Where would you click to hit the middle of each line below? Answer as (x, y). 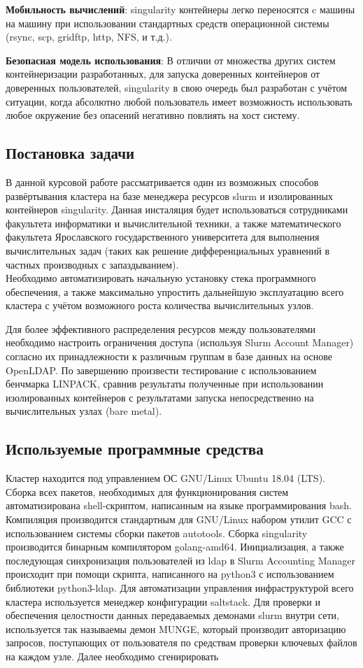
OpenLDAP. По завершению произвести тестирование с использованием (161, 370)
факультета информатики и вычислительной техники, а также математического (173, 223)
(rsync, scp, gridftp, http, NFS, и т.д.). (89, 37)
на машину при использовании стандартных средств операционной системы (168, 23)
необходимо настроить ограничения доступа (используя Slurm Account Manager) (180, 342)
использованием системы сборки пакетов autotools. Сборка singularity (157, 533)
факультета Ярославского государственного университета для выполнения (163, 237)
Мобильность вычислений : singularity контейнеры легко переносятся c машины (180, 9)
